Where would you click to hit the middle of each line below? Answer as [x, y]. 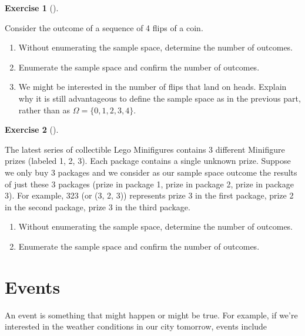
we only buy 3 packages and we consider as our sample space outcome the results [151, 172]
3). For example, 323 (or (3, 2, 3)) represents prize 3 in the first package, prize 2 [149, 195]
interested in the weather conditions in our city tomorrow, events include [136, 326]
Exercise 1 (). [32, 8]
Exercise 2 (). [32, 130]
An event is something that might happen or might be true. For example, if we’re [151, 315]
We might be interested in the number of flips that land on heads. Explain [152, 87]
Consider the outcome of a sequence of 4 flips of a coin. [104, 27]
